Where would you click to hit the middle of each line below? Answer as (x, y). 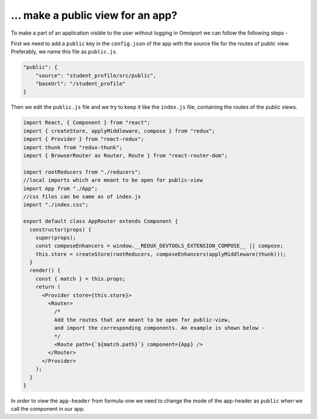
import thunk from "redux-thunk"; (73, 147)
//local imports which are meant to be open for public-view (113, 180)
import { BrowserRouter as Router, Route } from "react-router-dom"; (125, 156)
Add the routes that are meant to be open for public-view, (142, 320)
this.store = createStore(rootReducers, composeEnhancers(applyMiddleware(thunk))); (161, 254)
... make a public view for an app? (94, 15)
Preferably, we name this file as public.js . (64, 52)
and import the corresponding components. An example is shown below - (159, 328)
